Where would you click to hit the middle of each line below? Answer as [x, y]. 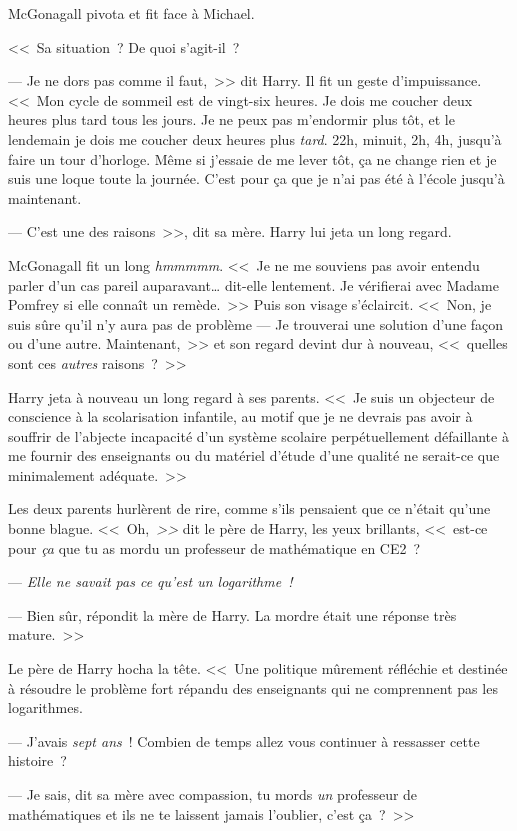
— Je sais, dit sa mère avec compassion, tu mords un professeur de [213, 794]
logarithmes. [45, 707]
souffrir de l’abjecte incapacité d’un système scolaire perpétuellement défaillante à [258, 435]
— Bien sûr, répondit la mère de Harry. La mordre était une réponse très [232, 614]
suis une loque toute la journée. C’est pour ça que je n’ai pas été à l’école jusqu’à [256, 178]
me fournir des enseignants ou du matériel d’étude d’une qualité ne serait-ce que [254, 455]
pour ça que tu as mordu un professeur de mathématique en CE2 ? [214, 547]
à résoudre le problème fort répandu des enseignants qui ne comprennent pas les [253, 687]
